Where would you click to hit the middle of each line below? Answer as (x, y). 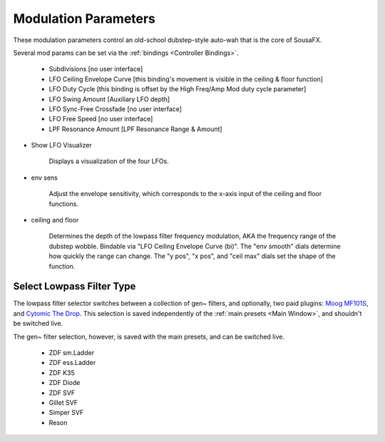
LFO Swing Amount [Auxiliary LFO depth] (109, 99)
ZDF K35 (62, 372)
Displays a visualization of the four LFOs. (109, 161)
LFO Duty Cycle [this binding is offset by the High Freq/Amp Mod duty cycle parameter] (178, 89)
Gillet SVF (63, 402)
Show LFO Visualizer (61, 145)
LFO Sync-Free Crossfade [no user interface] (115, 109)
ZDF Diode (65, 383)
